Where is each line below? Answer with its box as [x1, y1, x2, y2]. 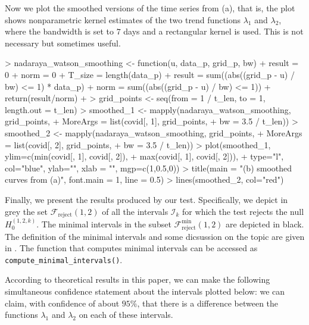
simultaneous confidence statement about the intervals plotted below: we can [5, 285, 285, 297]
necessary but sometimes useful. [5, 36, 121, 49]
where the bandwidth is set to [5, 25, 114, 37]
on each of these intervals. [79, 308, 173, 321]
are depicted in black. [226, 217, 304, 230]
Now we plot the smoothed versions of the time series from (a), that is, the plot [5, 2, 295, 14]
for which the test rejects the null [182, 205, 304, 217]
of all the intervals [102, 205, 168, 217]
